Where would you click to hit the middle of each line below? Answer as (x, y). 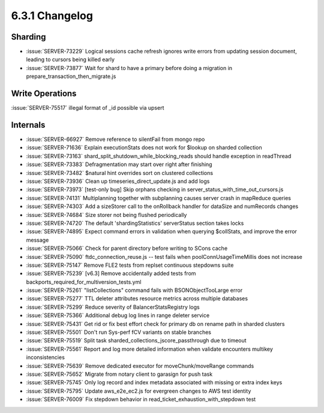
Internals (28, 125)
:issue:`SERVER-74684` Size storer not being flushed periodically (106, 215)
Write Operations (44, 94)
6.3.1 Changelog (52, 16)
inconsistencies (46, 357)
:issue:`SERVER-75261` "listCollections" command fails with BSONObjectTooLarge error (134, 290)
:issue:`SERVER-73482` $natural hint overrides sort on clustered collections (119, 173)
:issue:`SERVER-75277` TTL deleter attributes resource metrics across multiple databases (137, 299)
